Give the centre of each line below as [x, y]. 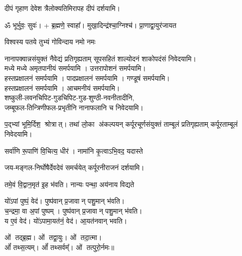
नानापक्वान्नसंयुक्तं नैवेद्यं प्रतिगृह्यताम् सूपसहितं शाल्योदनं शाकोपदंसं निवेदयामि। [100, 58]
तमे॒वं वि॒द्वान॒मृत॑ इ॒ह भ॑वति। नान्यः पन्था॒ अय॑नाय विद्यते [69, 184]
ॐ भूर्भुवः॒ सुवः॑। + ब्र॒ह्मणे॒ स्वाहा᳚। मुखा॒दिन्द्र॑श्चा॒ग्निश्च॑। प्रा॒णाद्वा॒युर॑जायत [91, 25]
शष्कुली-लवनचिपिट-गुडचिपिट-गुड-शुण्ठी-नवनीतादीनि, [69, 98]
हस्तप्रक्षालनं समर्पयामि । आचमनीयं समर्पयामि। [62, 88]
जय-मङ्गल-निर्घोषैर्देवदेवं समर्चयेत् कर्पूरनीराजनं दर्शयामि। [74, 167]
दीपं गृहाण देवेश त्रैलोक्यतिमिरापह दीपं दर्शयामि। [62, 8]
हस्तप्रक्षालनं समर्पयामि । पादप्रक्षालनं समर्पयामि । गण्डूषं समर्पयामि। [87, 78]
